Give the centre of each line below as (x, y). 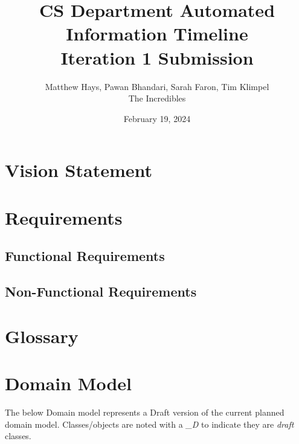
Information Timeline (157, 34)
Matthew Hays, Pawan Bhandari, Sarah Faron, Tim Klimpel (157, 86)
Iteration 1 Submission (157, 57)
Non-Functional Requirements (101, 291)
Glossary (42, 336)
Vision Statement (79, 170)
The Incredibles (157, 98)
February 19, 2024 (157, 118)
